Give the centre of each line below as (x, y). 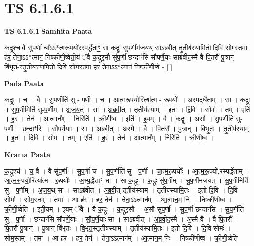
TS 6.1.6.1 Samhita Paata (48, 31)
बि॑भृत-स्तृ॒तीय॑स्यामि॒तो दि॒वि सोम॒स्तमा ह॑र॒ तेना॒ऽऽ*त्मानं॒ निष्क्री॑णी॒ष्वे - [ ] (89, 66)
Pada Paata (24, 83)
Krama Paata (27, 154)
